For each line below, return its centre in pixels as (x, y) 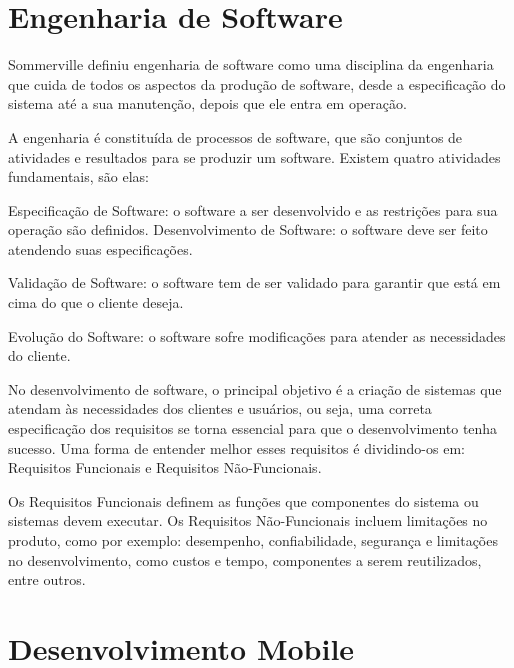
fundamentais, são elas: (79, 176)
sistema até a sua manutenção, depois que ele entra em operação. (207, 103)
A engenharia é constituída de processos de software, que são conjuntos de (235, 136)
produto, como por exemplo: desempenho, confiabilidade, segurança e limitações (253, 540)
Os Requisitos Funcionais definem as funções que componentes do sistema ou (243, 500)
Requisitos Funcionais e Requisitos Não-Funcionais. (165, 467)
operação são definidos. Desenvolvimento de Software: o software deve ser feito (248, 229)
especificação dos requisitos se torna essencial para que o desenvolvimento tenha (253, 428)
